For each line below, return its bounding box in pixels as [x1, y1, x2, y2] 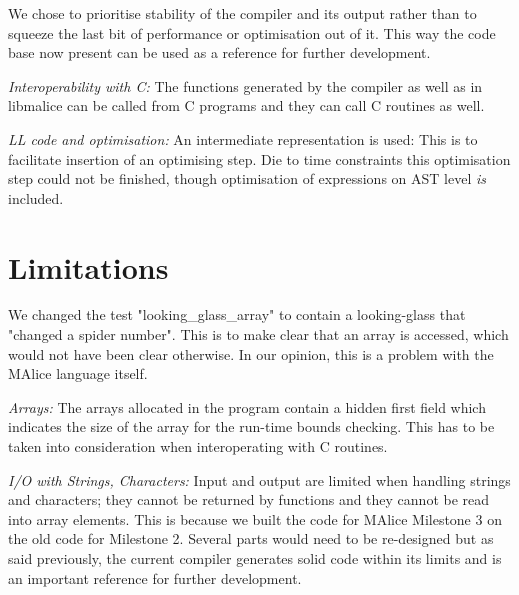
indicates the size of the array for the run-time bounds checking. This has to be [8, 416, 495, 437]
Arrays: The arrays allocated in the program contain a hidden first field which [8, 396, 486, 417]
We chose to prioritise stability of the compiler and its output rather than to [8, 3, 477, 23]
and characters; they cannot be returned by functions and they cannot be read [8, 489, 490, 510]
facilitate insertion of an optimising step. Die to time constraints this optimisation [8, 148, 511, 169]
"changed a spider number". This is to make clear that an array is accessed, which [8, 324, 509, 345]
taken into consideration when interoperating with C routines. [8, 436, 388, 457]
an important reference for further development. [8, 567, 302, 588]
